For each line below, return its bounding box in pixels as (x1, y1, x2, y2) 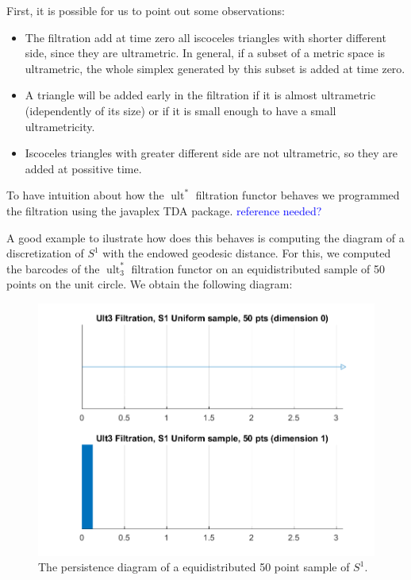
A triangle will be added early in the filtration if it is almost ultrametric (25, 87, 376, 103)
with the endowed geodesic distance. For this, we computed (102, 245, 391, 261)
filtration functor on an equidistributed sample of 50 (131, 260, 386, 276)
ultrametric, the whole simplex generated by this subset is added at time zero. (25, 60, 405, 76)
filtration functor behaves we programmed (195, 187, 400, 203)
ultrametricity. (25, 118, 95, 134)
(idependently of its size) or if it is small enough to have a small (25, 102, 336, 118)
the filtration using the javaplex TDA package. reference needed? (6, 202, 322, 218)
